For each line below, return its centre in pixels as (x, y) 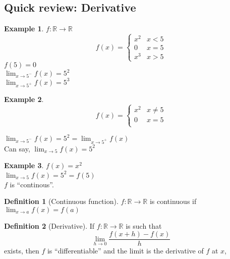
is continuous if (173, 201)
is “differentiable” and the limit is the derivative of (125, 251)
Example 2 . (24, 99)
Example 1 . (24, 29)
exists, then (22, 251)
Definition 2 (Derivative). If (49, 225)
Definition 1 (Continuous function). (61, 201)
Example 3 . (24, 165)
